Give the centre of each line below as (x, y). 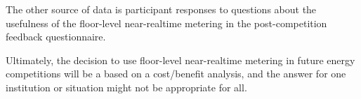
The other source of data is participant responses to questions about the (161, 9)
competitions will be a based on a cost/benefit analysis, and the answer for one (176, 74)
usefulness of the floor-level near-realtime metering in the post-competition (166, 23)
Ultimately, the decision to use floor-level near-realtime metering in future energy (180, 60)
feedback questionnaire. (56, 37)
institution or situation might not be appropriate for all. (126, 87)
